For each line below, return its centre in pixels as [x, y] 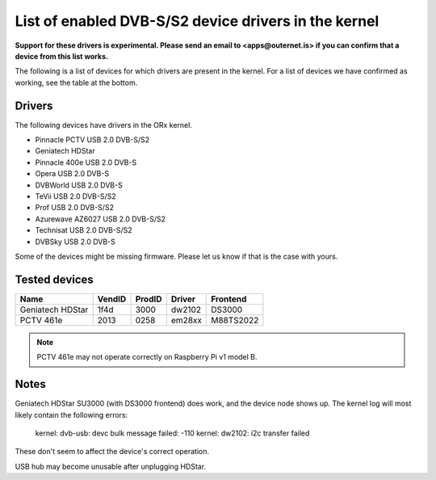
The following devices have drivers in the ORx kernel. [104, 124]
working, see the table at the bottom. [76, 82]
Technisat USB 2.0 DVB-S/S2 [84, 230]
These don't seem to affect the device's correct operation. [112, 452]
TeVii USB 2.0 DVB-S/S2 [75, 196]
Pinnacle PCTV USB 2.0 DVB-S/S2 [92, 140]
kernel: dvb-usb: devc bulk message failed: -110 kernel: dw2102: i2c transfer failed [172, 433]
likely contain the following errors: [71, 415]
